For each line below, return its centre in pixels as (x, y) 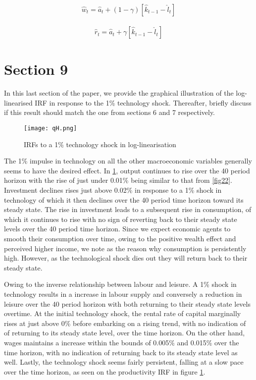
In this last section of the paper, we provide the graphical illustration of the (119, 93)
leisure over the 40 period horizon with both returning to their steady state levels (127, 303)
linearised (18, 102)
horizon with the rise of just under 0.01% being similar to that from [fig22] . (118, 180)
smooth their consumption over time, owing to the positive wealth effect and (120, 238)
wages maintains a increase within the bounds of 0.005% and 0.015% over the (122, 342)
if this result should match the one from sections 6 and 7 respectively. (110, 112)
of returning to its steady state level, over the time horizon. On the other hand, (125, 333)
